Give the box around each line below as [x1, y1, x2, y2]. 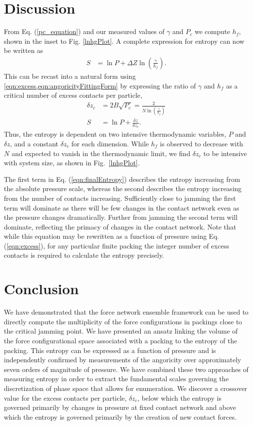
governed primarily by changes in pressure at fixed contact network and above [4, 402, 236, 412]
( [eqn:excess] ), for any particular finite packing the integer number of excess [4, 240, 229, 250]
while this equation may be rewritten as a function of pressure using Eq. [4, 231, 219, 241]
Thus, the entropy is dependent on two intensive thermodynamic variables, [4, 129, 226, 139]
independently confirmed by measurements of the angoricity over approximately [4, 354, 241, 365]
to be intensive [203, 148, 247, 158]
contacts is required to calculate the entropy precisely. [4, 250, 164, 260]
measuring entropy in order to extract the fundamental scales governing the [4, 373, 229, 384]
